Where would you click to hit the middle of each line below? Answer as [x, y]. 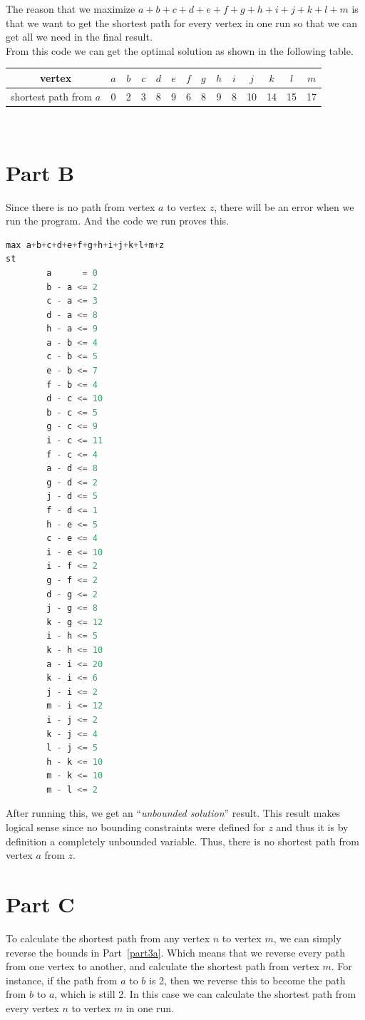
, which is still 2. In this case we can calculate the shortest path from [205, 994]
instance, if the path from [62, 980]
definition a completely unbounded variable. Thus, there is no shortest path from [182, 841]
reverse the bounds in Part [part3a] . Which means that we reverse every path [175, 952]
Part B [40, 172]
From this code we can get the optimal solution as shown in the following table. [180, 50]
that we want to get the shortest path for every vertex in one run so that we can [182, 22]
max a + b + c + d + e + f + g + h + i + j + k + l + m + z [85, 245]
